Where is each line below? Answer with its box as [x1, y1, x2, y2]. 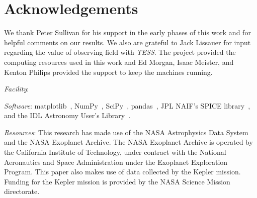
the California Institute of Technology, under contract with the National [4, 147, 226, 157]
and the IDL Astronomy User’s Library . [4, 110, 131, 121]
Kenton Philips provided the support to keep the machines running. [4, 66, 213, 77]
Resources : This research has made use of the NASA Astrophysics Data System [4, 127, 248, 137]
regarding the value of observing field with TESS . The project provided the [4, 47, 236, 57]
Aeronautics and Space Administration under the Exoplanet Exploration [4, 156, 228, 167]
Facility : [4, 83, 29, 94]
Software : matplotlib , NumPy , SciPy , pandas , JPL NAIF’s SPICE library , [4, 100, 250, 111]
